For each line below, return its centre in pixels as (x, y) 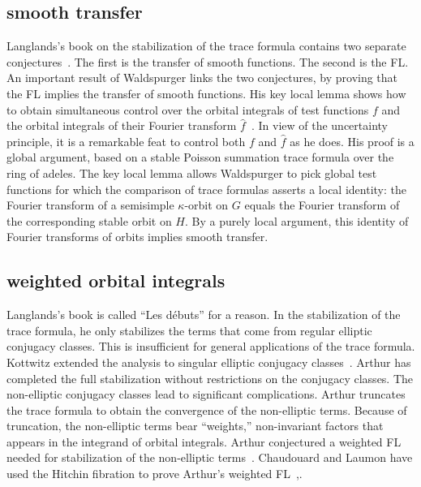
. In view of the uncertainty (319, 125)
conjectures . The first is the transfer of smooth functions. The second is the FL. (208, 61)
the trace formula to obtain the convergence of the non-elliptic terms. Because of (207, 409)
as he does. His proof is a (352, 141)
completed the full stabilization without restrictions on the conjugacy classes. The (210, 378)
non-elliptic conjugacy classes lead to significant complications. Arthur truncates (206, 394)
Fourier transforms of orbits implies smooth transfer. (137, 237)
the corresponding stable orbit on (89, 220)
